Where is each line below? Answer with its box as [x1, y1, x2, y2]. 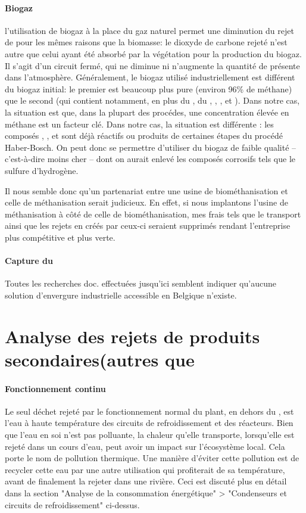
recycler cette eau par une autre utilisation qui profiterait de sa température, [5, 463, 285, 475]
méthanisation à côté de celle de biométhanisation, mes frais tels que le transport [5, 207, 301, 220]
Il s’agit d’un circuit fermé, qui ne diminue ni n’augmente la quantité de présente [5, 59, 300, 71]
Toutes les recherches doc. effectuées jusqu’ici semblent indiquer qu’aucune [5, 277, 276, 290]
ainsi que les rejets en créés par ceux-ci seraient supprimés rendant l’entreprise [5, 219, 291, 232]
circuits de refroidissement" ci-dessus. [5, 498, 140, 511]
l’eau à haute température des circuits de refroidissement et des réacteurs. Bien [5, 416, 293, 429]
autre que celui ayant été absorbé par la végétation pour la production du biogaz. [5, 47, 302, 60]
